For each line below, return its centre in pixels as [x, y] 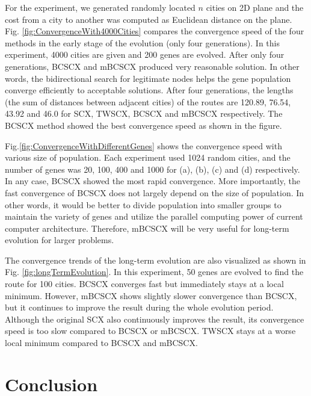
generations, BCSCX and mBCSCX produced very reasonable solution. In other [152, 66]
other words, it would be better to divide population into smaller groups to [143, 204]
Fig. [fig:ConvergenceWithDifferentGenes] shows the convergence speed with [143, 145]
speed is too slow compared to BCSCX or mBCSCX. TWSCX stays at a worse [150, 331]
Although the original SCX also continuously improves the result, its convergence [155, 319]
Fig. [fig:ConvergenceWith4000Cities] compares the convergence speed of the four [155, 31]
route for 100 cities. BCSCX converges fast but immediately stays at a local [144, 284]
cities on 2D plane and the [255, 7]
